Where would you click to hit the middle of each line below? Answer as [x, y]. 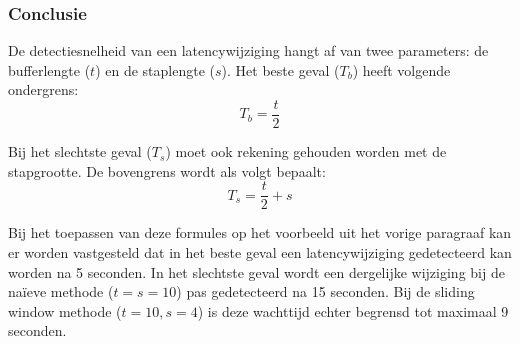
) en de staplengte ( [155, 69]
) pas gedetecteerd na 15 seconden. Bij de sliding [325, 291]
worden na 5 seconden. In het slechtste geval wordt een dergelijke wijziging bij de [256, 271]
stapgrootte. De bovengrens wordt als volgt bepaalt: [167, 170]
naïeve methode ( [61, 291]
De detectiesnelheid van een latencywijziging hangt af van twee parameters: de [248, 50]
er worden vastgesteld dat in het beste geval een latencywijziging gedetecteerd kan [260, 251]
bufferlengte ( [49, 69]
